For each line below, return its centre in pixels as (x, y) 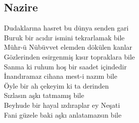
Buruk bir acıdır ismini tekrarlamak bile (64, 37)
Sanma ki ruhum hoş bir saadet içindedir (65, 66)
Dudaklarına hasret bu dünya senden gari (66, 28)
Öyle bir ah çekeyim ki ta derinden (56, 85)
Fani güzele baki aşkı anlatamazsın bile (63, 114)
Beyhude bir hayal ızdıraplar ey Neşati (62, 105)
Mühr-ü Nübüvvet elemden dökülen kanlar (68, 47)
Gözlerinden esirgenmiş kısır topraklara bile (69, 56)
